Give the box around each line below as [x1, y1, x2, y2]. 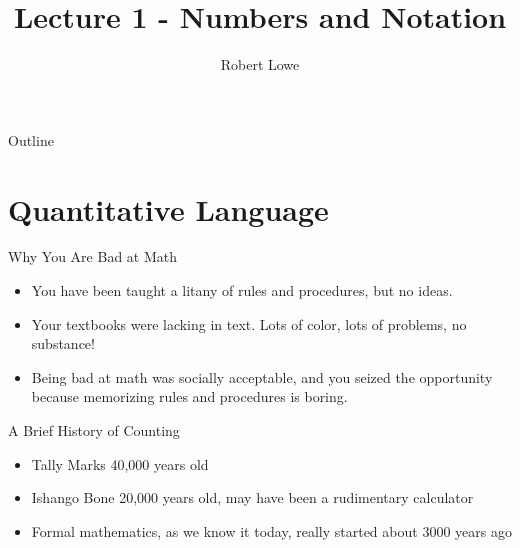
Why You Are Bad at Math [8, 246, 178, 267]
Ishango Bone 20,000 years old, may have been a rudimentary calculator [31, 487, 474, 508]
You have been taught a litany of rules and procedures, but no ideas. [31, 280, 453, 301]
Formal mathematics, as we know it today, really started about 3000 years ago [31, 520, 512, 541]
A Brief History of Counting [8, 420, 180, 440]
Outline [8, 129, 54, 150]
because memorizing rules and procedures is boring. [31, 386, 348, 407]
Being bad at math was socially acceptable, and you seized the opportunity [31, 366, 493, 387]
